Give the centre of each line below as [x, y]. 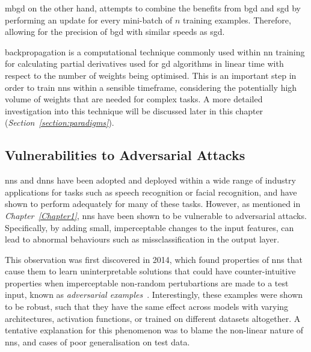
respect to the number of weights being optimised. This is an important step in [151, 75]
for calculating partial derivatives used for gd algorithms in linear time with [144, 63]
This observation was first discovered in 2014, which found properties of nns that [154, 259]
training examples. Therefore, [237, 20]
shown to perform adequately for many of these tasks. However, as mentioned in [153, 204]
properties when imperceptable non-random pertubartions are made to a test [147, 283]
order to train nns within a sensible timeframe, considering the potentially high [151, 87]
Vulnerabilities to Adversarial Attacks [125, 155]
